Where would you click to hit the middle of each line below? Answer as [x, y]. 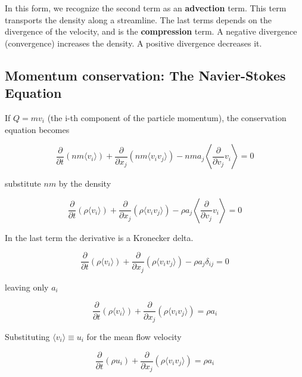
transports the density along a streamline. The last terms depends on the [138, 19]
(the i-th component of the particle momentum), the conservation [167, 117]
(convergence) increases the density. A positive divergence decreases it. [133, 43]
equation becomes [37, 129]
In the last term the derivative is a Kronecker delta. [99, 237]
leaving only [27, 287]
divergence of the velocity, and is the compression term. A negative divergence [151, 31]
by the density [85, 183]
